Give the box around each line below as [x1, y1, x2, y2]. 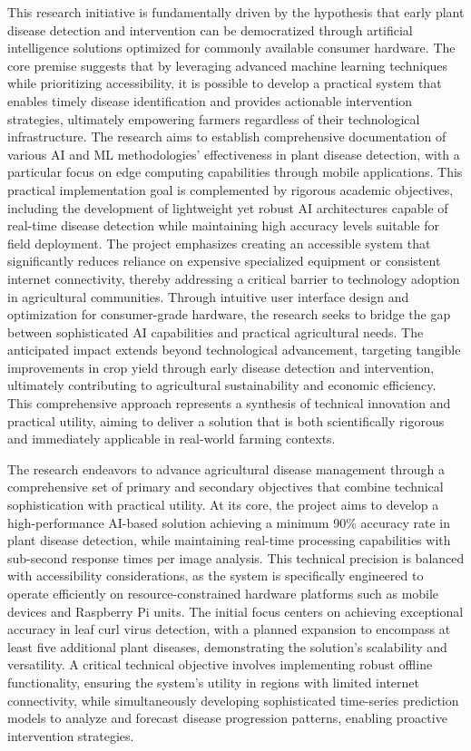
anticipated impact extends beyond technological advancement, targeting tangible [7, 340, 461, 359]
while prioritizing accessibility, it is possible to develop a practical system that [7, 73, 442, 93]
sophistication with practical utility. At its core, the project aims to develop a [7, 495, 439, 514]
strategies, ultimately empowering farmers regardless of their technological [7, 109, 420, 128]
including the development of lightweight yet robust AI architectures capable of [7, 198, 448, 217]
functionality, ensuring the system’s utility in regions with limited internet [7, 672, 419, 691]
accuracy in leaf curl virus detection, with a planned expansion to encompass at [7, 619, 451, 639]
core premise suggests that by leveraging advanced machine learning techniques [7, 55, 448, 74]
